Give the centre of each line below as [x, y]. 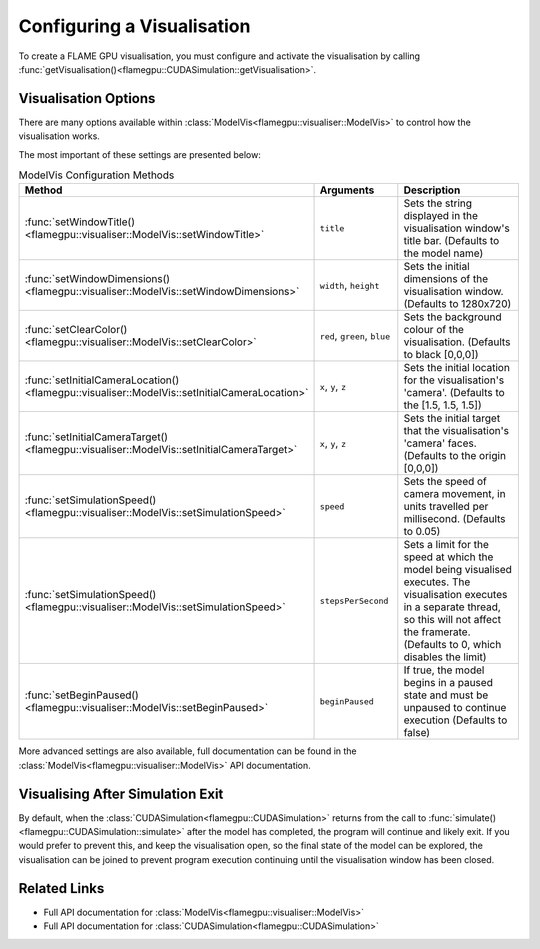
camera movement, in [454, 494]
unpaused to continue [455, 708]
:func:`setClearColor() [76, 330]
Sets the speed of [445, 482]
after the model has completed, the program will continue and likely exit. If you [348, 832]
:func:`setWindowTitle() [79, 222]
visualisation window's [456, 228]
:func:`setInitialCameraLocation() [102, 380]
